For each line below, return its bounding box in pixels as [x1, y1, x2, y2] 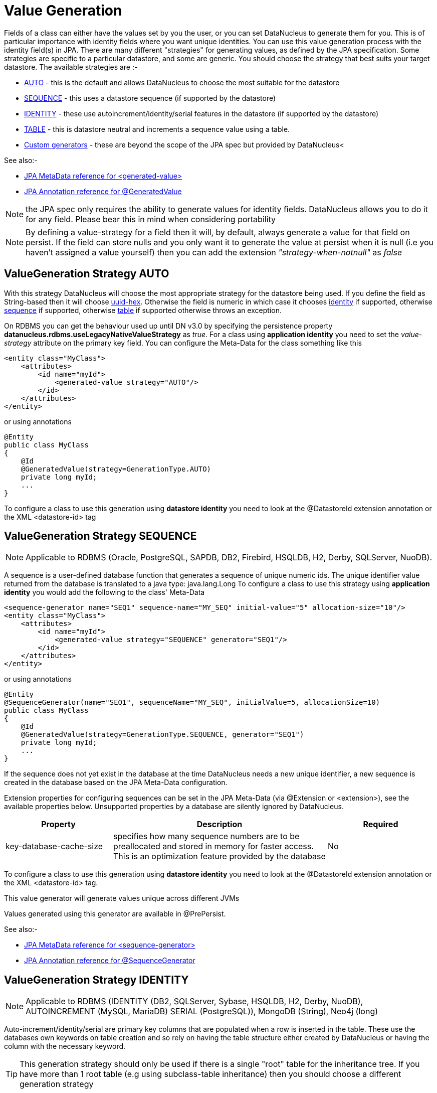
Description [196, 819, 243, 830]
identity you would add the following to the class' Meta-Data [4, 588, 205, 597]
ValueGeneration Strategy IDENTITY [4, 973, 189, 986]
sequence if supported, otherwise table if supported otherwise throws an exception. [4, 305, 282, 315]
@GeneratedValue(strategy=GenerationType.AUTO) [21, 464, 211, 473]
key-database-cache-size [6, 841, 103, 852]
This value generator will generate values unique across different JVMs [4, 894, 240, 903]
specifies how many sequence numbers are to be [113, 831, 300, 842]
